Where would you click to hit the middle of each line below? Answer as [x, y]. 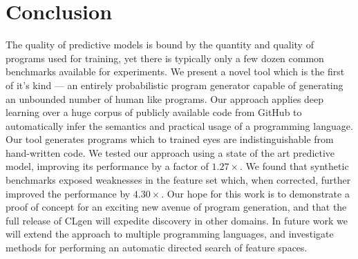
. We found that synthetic [294, 166]
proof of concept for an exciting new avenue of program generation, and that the [176, 207]
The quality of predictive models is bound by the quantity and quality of [160, 45]
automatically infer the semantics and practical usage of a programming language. [179, 125]
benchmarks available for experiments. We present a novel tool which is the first [175, 71]
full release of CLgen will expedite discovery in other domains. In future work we [177, 220]
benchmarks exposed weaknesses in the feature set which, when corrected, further [178, 180]
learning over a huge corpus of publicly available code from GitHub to [154, 112]
